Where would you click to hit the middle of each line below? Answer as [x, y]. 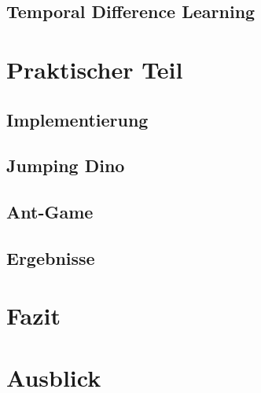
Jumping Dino [66, 165]
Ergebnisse [51, 257]
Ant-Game [50, 212]
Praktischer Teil [95, 69]
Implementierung [77, 119]
